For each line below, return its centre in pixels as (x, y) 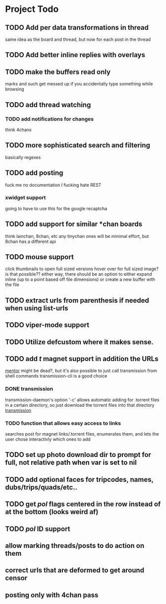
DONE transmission (29, 389)
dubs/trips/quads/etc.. (41, 487)
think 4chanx (19, 130)
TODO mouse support (40, 257)
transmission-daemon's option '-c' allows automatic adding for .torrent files (82, 400)
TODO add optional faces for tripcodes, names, (79, 480)
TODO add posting (34, 173)
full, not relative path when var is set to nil (71, 463)
